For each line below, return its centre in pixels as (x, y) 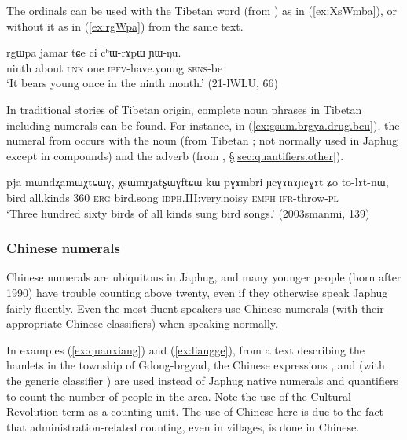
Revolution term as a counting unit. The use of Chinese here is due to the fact (195, 411)
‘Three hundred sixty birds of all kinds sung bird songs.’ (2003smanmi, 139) (188, 213)
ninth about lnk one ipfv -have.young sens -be (115, 67)
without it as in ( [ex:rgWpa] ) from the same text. (125, 26)
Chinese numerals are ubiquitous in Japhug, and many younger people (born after (204, 277)
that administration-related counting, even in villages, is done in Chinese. (183, 426)
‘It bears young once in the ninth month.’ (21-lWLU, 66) (143, 83)
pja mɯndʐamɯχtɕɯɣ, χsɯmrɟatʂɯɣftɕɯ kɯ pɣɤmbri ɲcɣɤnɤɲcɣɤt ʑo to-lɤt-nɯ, (198, 182)
